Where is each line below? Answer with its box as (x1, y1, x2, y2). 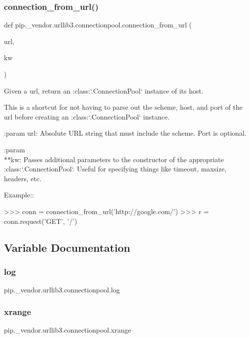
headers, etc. (4, 173, 42, 183)
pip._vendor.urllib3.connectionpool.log (4, 285, 120, 295)
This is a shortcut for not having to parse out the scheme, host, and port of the (4, 102, 243, 112)
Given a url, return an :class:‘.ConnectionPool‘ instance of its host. (4, 85, 203, 96)
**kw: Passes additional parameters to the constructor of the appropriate (4, 154, 224, 164)
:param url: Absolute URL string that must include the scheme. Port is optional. (4, 128, 247, 138)
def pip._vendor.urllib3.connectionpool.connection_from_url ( (4, 20, 192, 30)
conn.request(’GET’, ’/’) (4, 216, 77, 226)
